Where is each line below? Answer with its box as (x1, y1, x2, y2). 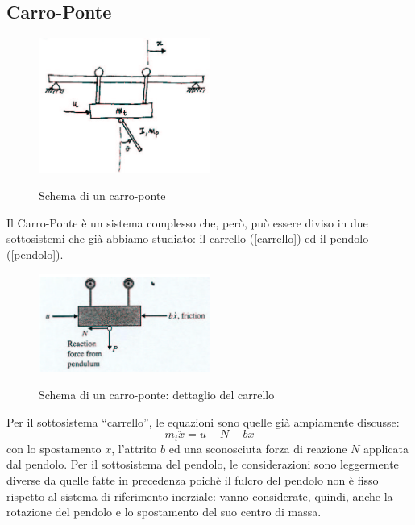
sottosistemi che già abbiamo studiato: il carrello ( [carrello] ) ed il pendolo (6, 230, 369, 247)
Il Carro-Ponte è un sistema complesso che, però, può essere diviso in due (6, 214, 368, 231)
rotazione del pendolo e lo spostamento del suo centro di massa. (6, 503, 322, 520)
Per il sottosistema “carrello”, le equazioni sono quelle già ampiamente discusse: (6, 413, 400, 430)
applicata (363, 440, 409, 456)
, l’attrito (111, 440, 157, 456)
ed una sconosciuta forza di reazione (168, 440, 347, 456)
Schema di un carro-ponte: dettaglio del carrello (39, 386, 275, 403)
